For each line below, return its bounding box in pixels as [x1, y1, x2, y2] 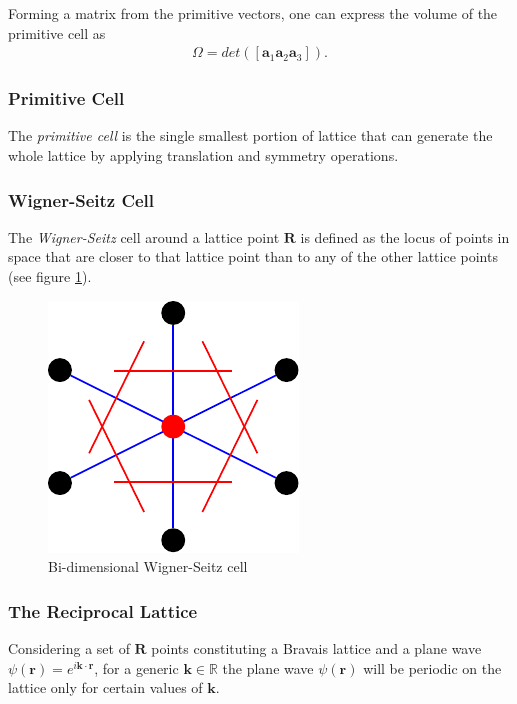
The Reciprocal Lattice [8, 598, 198, 623]
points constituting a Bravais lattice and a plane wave [151, 638, 482, 659]
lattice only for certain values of [8, 677, 203, 698]
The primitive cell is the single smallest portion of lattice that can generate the [8, 125, 493, 146]
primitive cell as [8, 22, 106, 43]
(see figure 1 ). [8, 266, 92, 287]
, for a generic [94, 657, 179, 678]
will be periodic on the [363, 657, 502, 678]
